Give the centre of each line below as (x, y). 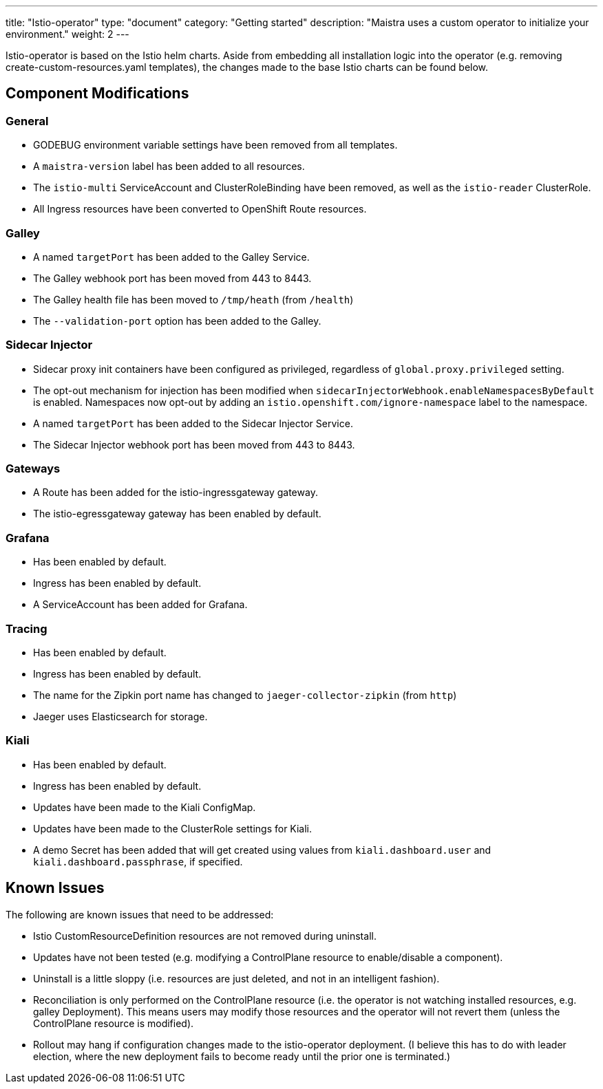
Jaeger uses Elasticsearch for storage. (120, 716)
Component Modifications (97, 94)
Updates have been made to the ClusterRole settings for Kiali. (173, 828)
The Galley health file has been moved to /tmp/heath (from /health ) (193, 299)
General (27, 121)
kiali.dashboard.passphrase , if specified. (138, 861)
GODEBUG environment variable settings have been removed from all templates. (215, 145)
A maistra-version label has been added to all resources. (169, 166)
